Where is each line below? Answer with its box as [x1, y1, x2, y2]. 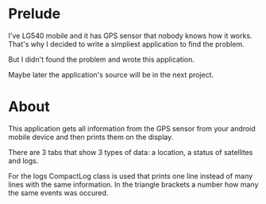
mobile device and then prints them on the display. [8, 132, 174, 142]
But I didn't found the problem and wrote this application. [8, 55, 195, 64]
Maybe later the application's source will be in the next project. [8, 70, 214, 79]
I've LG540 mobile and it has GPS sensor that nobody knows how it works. [8, 31, 253, 40]
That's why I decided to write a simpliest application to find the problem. [8, 39, 245, 48]
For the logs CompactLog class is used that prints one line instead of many [8, 171, 253, 180]
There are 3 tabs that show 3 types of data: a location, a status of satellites [8, 147, 253, 157]
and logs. [8, 156, 39, 165]
